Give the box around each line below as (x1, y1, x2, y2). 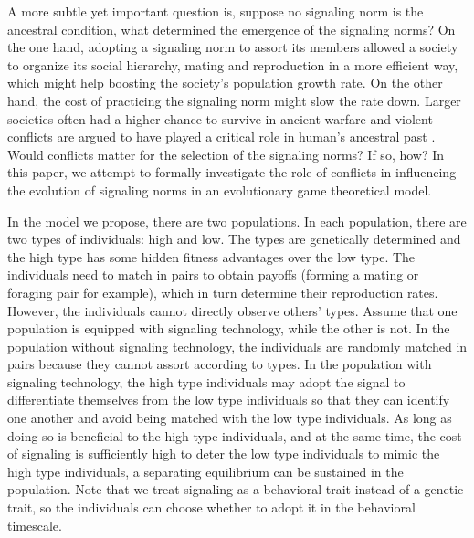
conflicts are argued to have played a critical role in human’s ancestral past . (7, 127, 436, 146)
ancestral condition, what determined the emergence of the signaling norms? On (7, 19, 456, 38)
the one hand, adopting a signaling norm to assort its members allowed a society (7, 37, 458, 57)
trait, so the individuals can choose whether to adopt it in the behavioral (7, 498, 416, 517)
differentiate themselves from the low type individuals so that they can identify (7, 390, 450, 409)
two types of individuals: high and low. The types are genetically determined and (7, 229, 461, 248)
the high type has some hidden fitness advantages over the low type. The (7, 247, 416, 266)
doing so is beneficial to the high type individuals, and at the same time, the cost (7, 426, 462, 445)
